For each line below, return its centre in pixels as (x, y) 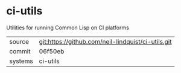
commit (20, 51)
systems (21, 61)
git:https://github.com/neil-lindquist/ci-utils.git (105, 41)
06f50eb (52, 51)
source (19, 41)
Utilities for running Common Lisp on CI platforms (68, 28)
